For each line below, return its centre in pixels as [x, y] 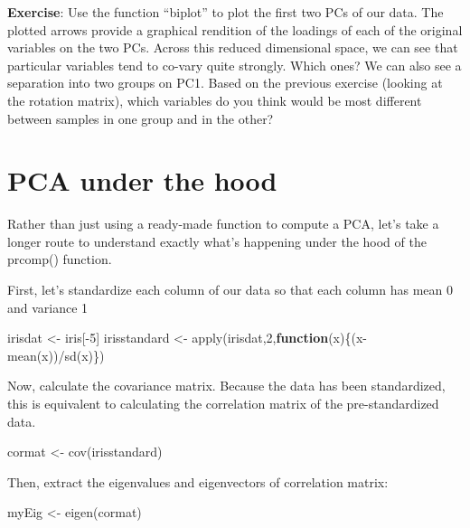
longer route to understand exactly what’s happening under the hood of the [217, 241]
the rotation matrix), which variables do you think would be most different [215, 100]
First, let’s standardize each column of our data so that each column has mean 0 [230, 290]
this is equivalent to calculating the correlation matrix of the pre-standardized [223, 404]
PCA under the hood [142, 180]
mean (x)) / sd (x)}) [56, 355]
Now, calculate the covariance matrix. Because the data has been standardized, [226, 386]
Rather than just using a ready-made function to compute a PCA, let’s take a [223, 224]
